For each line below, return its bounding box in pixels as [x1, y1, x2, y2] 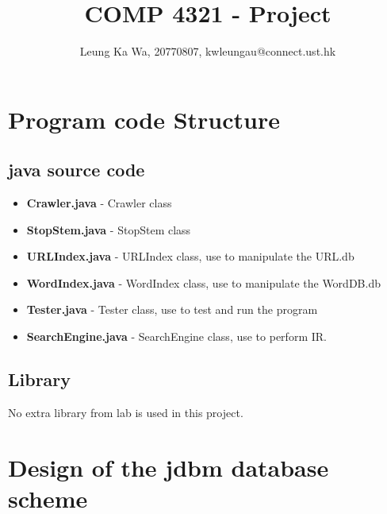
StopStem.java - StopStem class [26, 221, 191, 238]
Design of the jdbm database [8, 450, 329, 483]
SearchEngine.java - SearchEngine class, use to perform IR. [26, 328, 327, 345]
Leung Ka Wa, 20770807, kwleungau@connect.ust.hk [79, 43, 336, 60]
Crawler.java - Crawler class [26, 195, 172, 211]
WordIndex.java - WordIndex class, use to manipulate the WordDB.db [26, 274, 381, 291]
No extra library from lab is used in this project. [8, 404, 243, 420]
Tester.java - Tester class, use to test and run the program [26, 301, 318, 318]
